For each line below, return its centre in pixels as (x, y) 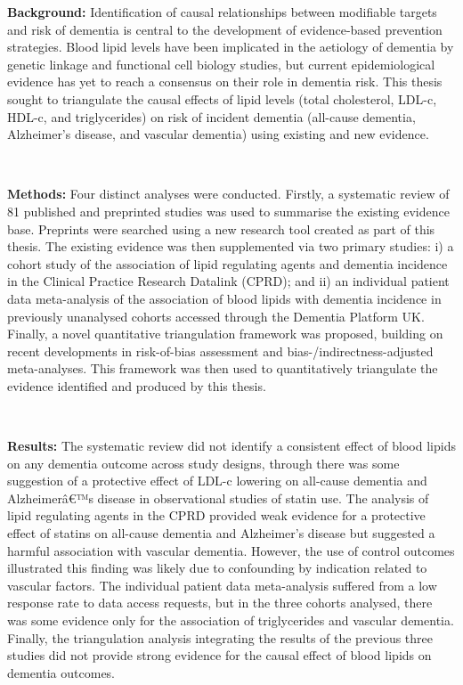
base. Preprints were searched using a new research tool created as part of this (221, 228)
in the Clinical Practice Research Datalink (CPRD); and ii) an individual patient (228, 281)
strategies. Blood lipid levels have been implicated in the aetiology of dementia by (231, 47)
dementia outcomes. (61, 672)
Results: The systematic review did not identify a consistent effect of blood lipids (231, 446)
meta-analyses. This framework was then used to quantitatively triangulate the (223, 368)
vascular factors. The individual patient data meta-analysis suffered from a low (222, 585)
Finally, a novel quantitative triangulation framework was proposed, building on (225, 334)
